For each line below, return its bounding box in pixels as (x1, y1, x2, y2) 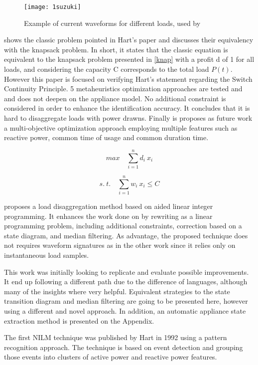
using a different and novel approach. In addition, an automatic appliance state (4, 305, 246, 316)
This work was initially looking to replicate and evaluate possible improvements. (4, 266, 249, 277)
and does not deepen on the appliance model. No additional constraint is (4, 93, 226, 103)
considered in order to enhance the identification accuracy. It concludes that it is (4, 103, 250, 113)
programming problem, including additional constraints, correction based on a (4, 220, 242, 231)
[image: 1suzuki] (24, 3, 81, 10)
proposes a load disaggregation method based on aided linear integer (4, 201, 213, 211)
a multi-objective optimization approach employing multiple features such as (4, 122, 238, 133)
